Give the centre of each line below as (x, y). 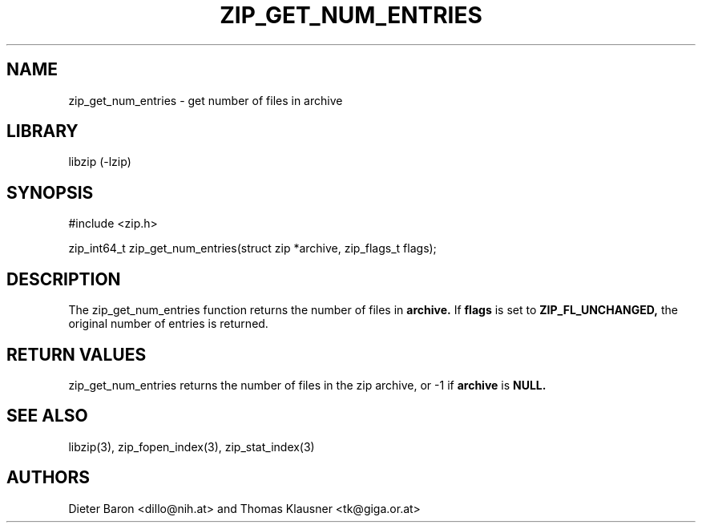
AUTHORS (48, 478)
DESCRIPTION (64, 279)
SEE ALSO (47, 416)
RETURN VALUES (77, 354)
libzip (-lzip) (100, 162)
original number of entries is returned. (168, 324)
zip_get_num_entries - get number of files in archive (206, 100)
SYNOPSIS (50, 192)
